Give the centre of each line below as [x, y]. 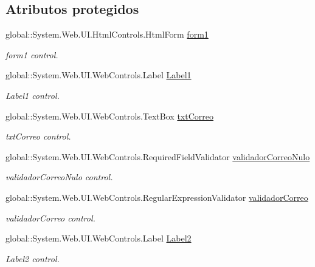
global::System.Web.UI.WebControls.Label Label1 [99, 75]
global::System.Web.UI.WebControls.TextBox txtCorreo [109, 116]
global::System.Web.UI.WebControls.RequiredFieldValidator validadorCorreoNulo [158, 156]
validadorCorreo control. [50, 218]
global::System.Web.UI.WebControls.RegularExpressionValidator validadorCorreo [157, 197]
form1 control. [32, 54]
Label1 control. [33, 95]
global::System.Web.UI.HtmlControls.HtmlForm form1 [107, 34]
